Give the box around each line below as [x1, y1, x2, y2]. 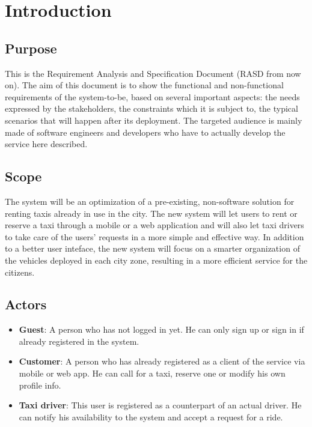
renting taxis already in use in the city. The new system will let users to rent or [5, 207, 298, 219]
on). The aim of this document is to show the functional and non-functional [5, 79, 284, 91]
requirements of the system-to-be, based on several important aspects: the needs [5, 90, 300, 103]
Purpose [5, 38, 57, 57]
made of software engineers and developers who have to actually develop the [5, 126, 286, 138]
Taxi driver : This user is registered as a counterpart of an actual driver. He [19, 399, 302, 411]
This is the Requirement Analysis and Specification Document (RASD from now [5, 67, 301, 79]
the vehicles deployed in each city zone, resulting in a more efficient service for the [5, 253, 308, 266]
